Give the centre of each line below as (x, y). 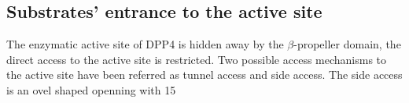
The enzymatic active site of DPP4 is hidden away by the (145, 44)
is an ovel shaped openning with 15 (91, 89)
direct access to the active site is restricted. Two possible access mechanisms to (197, 59)
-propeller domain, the (347, 44)
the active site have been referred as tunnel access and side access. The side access (204, 75)
